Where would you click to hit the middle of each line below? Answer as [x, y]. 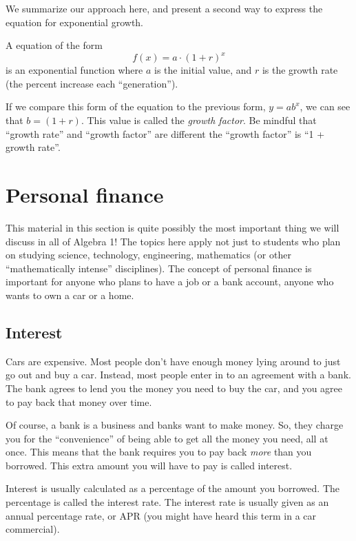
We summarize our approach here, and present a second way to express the [164, 8]
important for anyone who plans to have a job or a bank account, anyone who [170, 282]
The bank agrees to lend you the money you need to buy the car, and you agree [174, 388]
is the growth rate [300, 70]
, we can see [325, 106]
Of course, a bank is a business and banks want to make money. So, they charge [175, 425]
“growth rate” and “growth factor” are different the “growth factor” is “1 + [165, 133]
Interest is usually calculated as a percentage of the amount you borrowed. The [172, 488]
